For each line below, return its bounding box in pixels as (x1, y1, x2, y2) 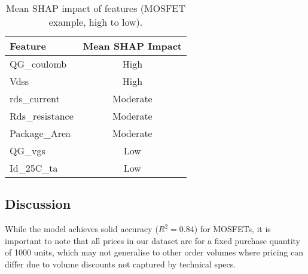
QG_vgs (10, 144, 45, 157)
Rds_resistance (10, 109, 74, 123)
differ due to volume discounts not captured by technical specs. (5, 257, 236, 270)
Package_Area (10, 126, 71, 140)
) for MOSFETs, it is (194, 223, 271, 235)
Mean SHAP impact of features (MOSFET (6, 1, 185, 15)
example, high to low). (48, 15, 143, 29)
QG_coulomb (10, 57, 67, 71)
